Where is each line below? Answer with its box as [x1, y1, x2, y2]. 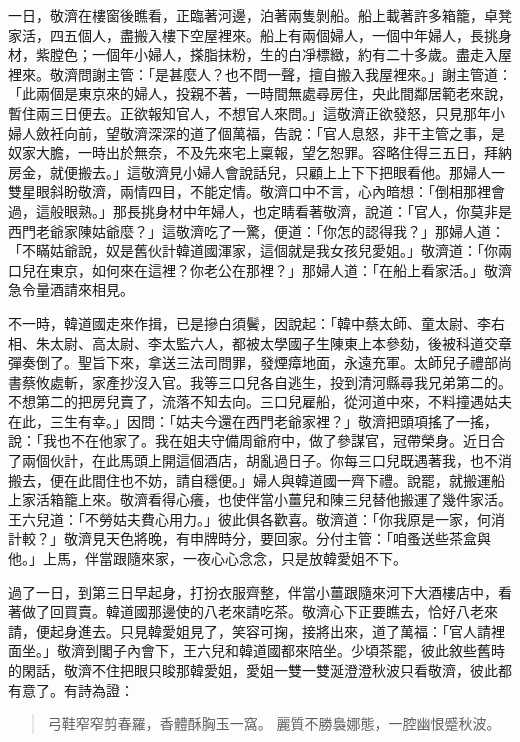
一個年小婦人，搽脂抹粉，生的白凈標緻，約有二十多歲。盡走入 [91, 44, 498, 65]
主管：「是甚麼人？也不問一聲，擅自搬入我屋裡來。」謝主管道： [105, 63, 512, 84]
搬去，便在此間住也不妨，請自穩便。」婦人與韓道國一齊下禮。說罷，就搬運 [8, 469, 491, 490]
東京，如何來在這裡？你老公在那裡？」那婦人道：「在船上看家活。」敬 [49, 259, 498, 280]
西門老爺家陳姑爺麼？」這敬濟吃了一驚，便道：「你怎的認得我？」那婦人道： [8, 220, 505, 241]
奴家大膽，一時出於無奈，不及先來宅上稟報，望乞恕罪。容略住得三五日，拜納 [8, 142, 512, 163]
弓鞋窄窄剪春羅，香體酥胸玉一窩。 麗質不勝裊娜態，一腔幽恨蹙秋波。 [47, 713, 501, 734]
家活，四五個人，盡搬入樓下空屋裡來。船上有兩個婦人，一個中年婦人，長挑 [8, 24, 498, 45]
